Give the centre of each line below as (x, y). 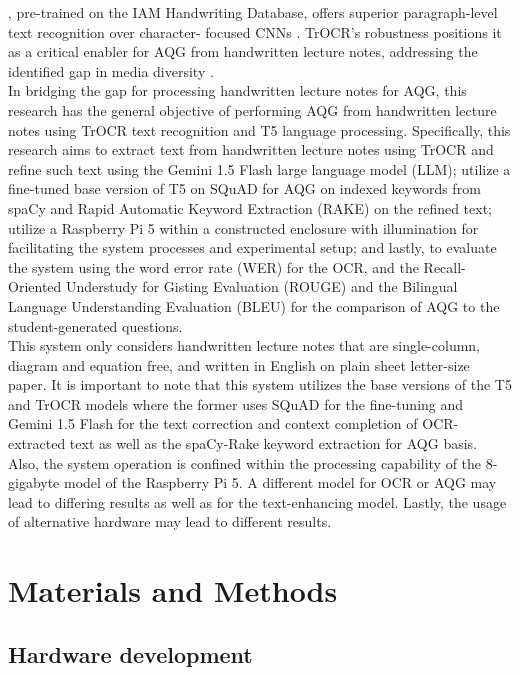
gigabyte (34, 482)
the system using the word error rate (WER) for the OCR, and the (213, 266)
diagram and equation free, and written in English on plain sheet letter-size (239, 364)
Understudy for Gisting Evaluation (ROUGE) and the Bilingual (261, 286)
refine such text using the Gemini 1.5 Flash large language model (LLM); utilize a (259, 168)
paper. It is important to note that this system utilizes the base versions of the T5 (260, 384)
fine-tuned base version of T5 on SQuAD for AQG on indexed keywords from (244, 188)
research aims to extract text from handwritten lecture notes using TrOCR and (251, 149)
